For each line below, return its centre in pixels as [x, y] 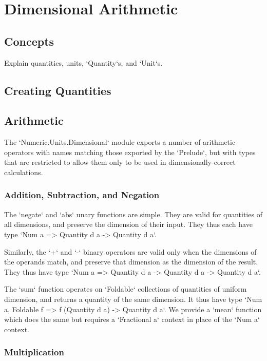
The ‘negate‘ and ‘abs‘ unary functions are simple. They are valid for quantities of [133, 214]
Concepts [29, 41]
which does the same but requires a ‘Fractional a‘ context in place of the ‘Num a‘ [132, 319]
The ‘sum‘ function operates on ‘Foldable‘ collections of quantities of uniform [126, 289]
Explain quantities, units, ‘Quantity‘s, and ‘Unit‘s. [83, 62]
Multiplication [34, 352]
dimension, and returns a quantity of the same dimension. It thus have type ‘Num [133, 299]
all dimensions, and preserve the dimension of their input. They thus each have [128, 224]
